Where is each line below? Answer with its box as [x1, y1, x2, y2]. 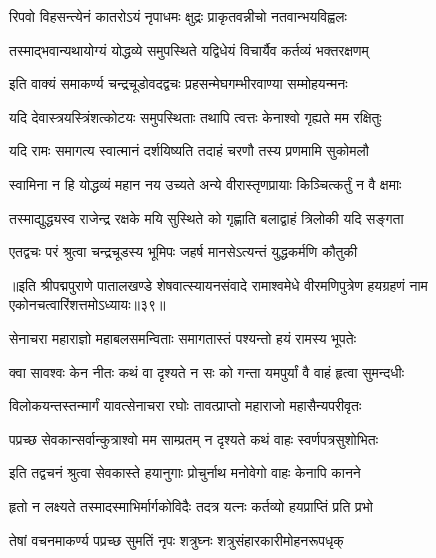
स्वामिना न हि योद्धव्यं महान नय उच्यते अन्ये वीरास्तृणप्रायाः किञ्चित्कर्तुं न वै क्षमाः [9, 173, 402, 194]
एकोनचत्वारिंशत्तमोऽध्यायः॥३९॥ [9, 294, 166, 315]
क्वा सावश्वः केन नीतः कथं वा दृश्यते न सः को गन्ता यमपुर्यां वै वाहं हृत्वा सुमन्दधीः [9, 361, 405, 382]
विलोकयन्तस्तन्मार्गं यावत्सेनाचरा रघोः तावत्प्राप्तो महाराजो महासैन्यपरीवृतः [9, 395, 362, 416]
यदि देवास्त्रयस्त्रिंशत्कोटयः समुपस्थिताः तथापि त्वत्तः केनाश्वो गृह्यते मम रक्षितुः [9, 106, 382, 127]
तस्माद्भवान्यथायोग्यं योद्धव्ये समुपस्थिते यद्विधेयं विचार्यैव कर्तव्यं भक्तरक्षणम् [9, 39, 369, 60]
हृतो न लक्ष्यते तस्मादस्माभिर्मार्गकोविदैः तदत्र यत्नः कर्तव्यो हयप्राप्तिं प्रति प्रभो [9, 495, 373, 516]
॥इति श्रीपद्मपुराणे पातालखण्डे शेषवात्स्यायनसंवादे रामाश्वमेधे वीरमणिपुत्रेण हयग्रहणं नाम [9, 274, 428, 295]
